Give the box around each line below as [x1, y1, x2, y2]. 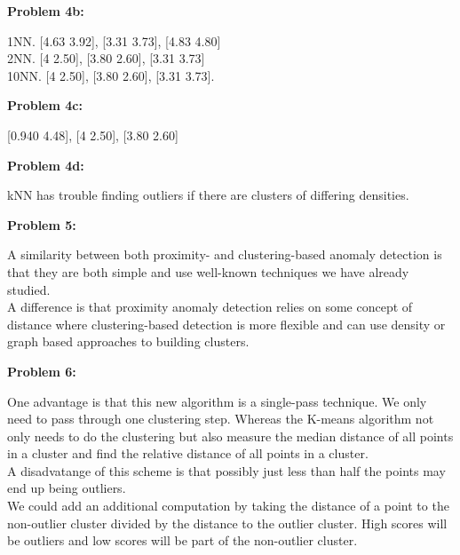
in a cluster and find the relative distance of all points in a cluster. [7, 444, 369, 463]
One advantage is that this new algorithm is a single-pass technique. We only [7, 392, 427, 410]
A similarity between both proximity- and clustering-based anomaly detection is [7, 245, 442, 264]
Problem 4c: [7, 96, 83, 115]
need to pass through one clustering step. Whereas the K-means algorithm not [7, 409, 434, 428]
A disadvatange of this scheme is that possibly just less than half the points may [7, 461, 446, 480]
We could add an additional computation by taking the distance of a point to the [7, 496, 449, 515]
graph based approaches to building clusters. [7, 332, 250, 351]
